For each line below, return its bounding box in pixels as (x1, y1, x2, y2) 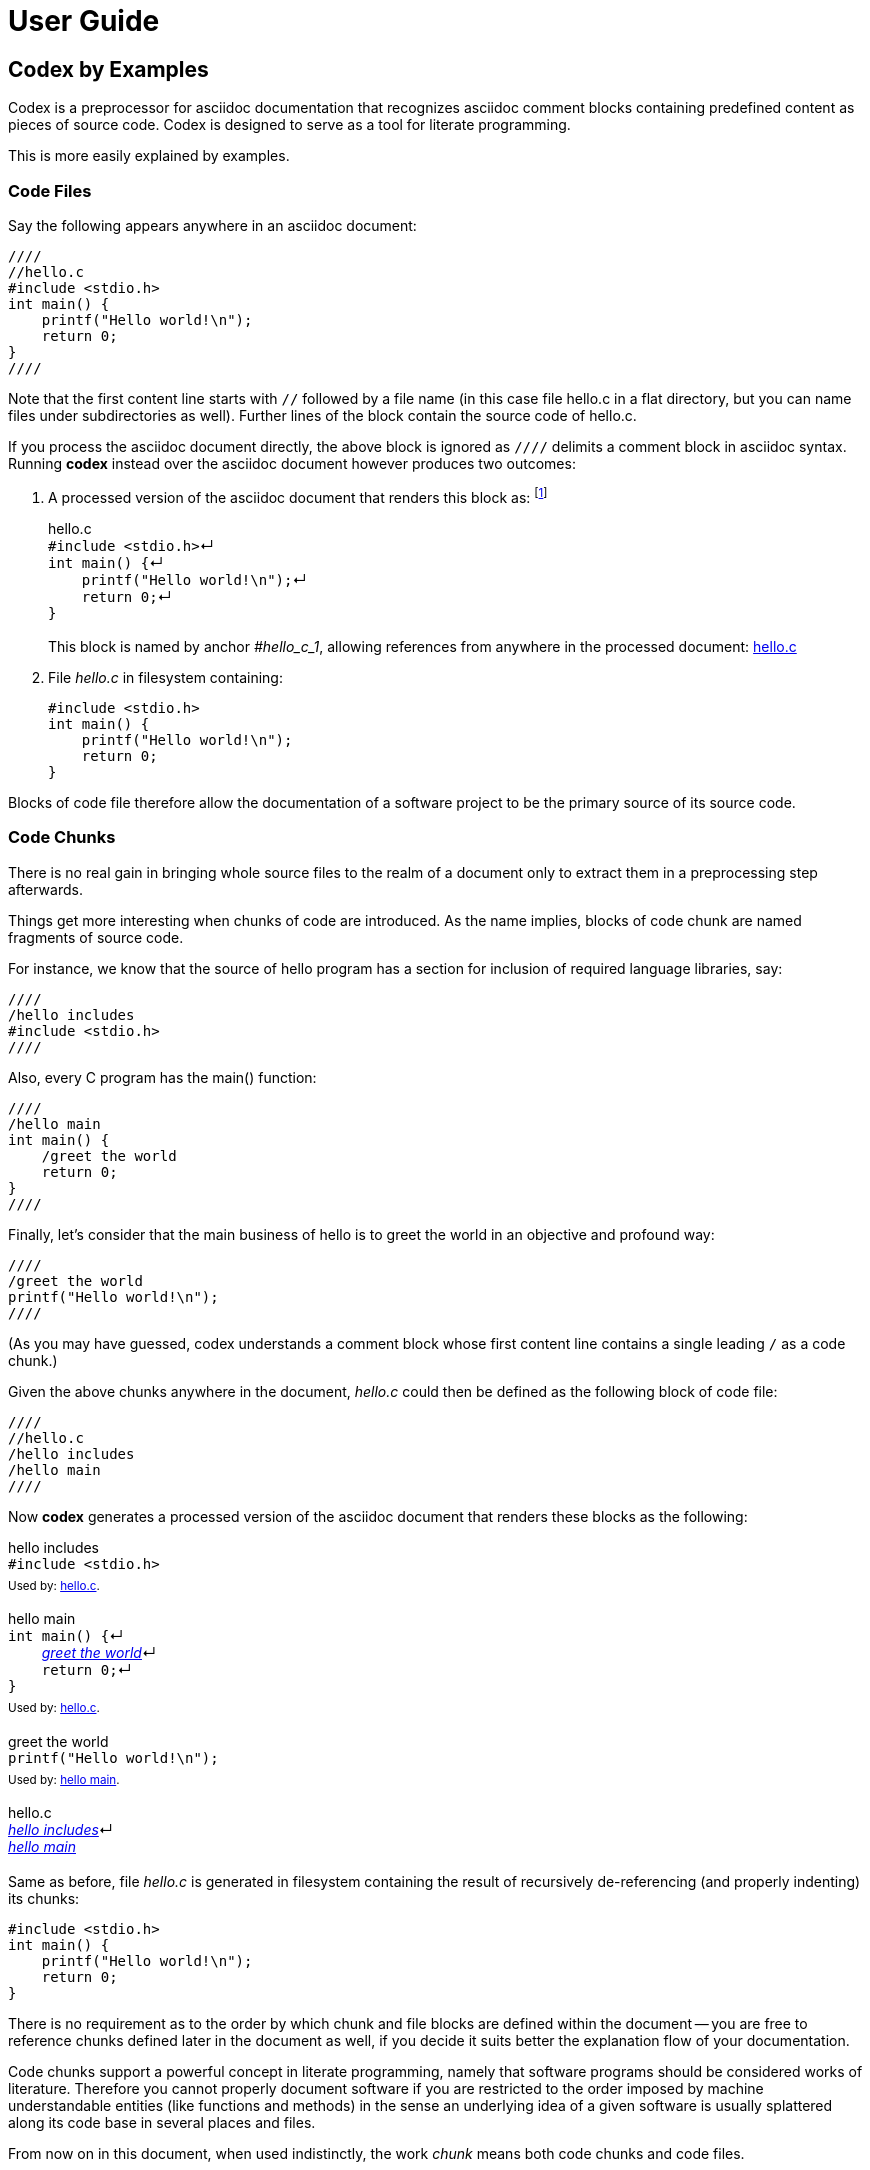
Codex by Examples (8, 56, 209, 82)
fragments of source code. (8, 928, 184, 946)
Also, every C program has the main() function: (8, 1068, 317, 1086)
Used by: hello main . (8, 1772, 120, 1787)
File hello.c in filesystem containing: (48, 669, 283, 687)
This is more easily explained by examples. (8, 147, 290, 165)
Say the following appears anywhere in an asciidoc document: (8, 216, 417, 234)
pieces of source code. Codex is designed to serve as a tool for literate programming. (8, 116, 571, 134)
